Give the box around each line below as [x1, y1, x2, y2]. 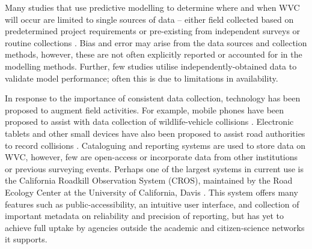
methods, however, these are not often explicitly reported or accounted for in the [5, 48, 302, 61]
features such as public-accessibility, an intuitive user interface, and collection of [5, 197, 299, 210]
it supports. [5, 233, 47, 245]
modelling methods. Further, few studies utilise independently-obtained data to [5, 59, 297, 72]
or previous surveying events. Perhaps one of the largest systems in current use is [5, 162, 304, 175]
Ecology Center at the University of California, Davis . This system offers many [5, 185, 298, 198]
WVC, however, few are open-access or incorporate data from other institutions [5, 151, 298, 163]
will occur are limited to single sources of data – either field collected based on [5, 13, 294, 25]
